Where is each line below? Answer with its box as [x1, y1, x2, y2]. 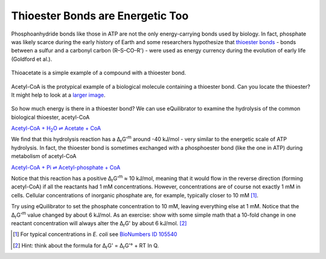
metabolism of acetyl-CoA [11, 153, 77, 160]
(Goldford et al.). [11, 55, 53, 63]
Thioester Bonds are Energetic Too [11, 9, 189, 22]
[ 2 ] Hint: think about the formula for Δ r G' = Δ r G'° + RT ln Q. [13, 241, 159, 251]
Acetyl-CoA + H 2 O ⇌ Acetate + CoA [11, 124, 101, 133]
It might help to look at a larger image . [11, 91, 106, 98]
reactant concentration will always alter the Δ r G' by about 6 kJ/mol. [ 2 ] [11, 219, 187, 228]
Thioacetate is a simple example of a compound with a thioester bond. [11, 69, 187, 77]
